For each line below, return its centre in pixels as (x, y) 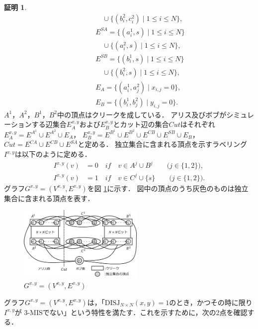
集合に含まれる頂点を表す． (49, 198)
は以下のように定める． (53, 154)
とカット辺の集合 (141, 124)
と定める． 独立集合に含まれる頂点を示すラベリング (163, 144)
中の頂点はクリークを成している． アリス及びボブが (142, 114)
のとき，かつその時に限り (211, 302)
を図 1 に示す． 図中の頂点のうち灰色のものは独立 (168, 188)
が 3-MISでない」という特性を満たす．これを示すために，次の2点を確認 (131, 312)
